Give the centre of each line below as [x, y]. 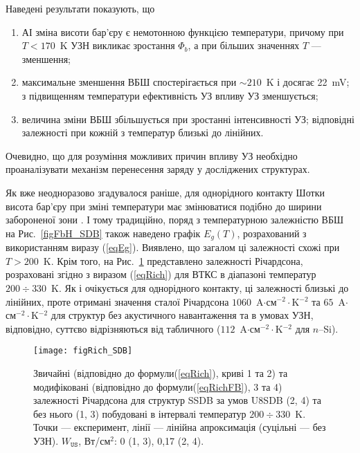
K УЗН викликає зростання [117, 45]
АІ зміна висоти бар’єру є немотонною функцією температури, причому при [183, 31]
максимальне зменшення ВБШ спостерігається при [129, 82]
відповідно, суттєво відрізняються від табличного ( [113, 328]
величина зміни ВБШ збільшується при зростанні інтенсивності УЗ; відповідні [188, 119]
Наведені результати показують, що [80, 8]
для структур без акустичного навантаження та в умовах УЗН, [182, 315]
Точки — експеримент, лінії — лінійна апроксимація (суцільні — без [180, 427]
